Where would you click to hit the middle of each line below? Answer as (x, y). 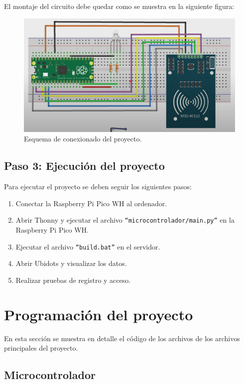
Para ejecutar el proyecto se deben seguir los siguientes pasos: (98, 187)
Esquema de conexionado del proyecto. (83, 139)
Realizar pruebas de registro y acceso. (73, 280)
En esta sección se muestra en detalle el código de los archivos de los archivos (122, 338)
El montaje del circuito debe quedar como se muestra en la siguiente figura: (119, 6)
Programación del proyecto (99, 314)
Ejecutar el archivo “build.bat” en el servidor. (88, 246)
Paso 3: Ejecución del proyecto (84, 166)
